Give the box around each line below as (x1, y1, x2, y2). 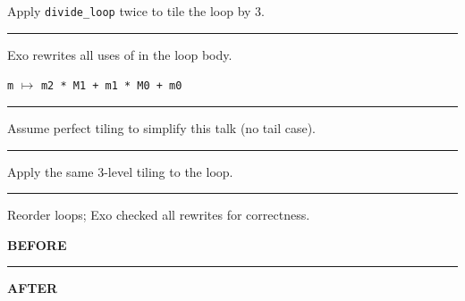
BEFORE (7, 235, 67, 254)
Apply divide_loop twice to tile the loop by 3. (7, 2, 265, 20)
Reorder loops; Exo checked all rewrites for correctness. (7, 205, 310, 224)
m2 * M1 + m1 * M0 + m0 (40, 79, 182, 93)
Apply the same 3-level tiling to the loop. (7, 162, 233, 180)
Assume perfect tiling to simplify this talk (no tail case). (7, 118, 316, 137)
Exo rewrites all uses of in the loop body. (7, 45, 232, 63)
